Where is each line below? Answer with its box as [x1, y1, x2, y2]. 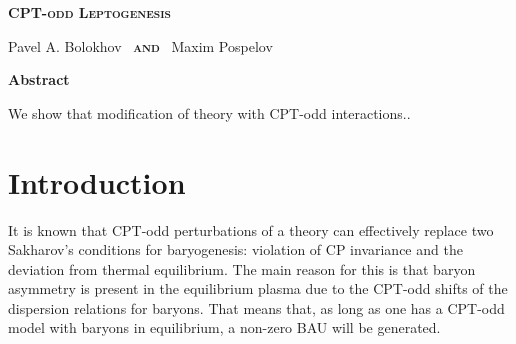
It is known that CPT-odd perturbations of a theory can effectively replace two [8, 219, 494, 240]
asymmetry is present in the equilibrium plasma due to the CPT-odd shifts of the [8, 278, 508, 299]
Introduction [8, 161, 186, 202]
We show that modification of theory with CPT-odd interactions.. [8, 102, 411, 123]
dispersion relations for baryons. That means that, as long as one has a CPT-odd [8, 297, 505, 318]
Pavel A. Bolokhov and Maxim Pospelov [8, 35, 273, 56]
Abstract [8, 69, 70, 90]
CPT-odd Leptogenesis [8, 2, 171, 22]
